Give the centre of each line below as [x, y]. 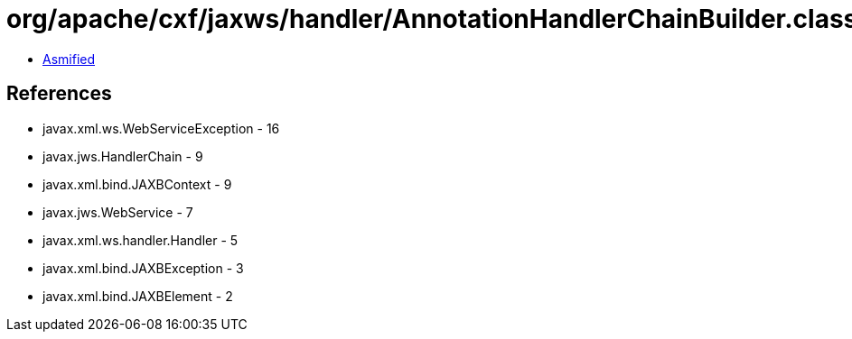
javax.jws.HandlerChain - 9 [123, 156]
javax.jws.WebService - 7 [118, 212]
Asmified [69, 59]
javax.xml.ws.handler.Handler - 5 [140, 240]
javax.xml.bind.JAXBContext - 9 [137, 184]
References [59, 94]
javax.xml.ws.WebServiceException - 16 [161, 128]
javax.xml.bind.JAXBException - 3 [143, 268]
